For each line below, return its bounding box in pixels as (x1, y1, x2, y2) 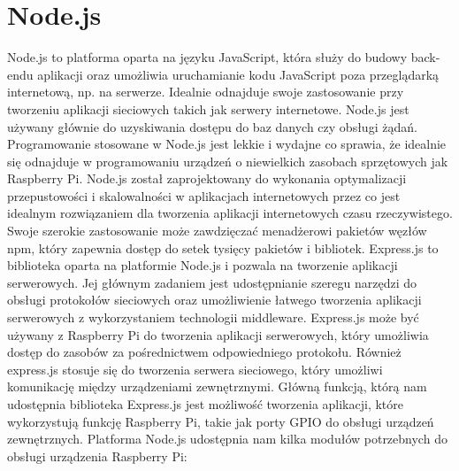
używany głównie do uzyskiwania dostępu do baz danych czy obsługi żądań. (7, 117, 417, 135)
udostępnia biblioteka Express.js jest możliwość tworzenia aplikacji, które (7, 395, 403, 413)
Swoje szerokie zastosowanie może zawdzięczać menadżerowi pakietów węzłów (7, 221, 427, 240)
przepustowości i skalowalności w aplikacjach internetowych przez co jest (7, 186, 401, 205)
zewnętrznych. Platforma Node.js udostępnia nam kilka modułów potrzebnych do (7, 429, 448, 448)
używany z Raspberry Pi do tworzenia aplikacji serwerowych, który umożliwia (7, 325, 429, 344)
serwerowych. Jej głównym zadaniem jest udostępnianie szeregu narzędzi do (7, 273, 417, 291)
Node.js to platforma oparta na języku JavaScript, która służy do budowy (7, 48, 408, 66)
